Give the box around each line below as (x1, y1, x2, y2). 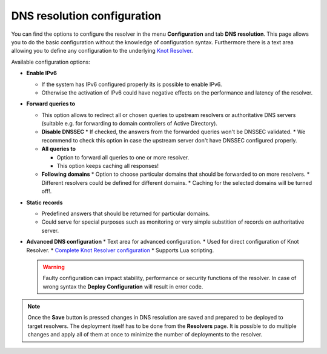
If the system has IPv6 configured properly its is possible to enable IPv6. (41, 81, 222, 88)
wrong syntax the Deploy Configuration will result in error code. (42, 282, 203, 290)
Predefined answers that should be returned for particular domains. (41, 210, 210, 217)
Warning (42, 263, 65, 270)
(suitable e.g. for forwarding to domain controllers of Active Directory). (41, 120, 218, 127)
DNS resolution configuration (11, 9, 162, 22)
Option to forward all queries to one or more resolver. (56, 153, 190, 161)
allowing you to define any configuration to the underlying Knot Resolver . (11, 47, 193, 55)
